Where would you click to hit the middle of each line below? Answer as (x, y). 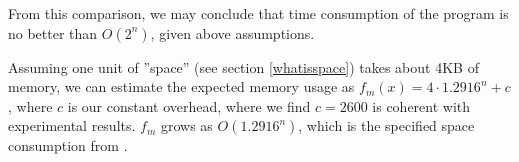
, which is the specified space (386, 125)
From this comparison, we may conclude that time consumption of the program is (258, 13)
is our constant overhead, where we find (189, 105)
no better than (53, 32)
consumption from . (68, 145)
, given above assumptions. (232, 32)
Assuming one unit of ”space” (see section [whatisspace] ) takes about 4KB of (243, 66)
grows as (186, 125)
